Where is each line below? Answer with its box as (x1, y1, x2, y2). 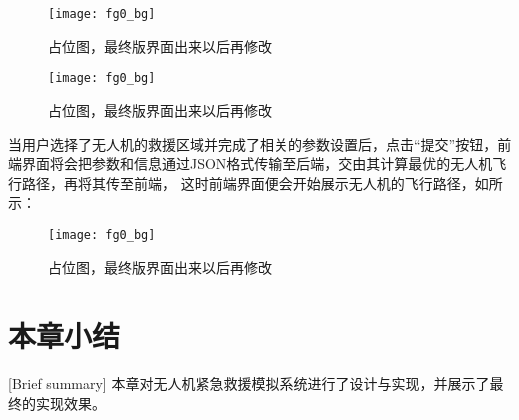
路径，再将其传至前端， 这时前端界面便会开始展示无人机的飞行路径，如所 (21, 172, 503, 193)
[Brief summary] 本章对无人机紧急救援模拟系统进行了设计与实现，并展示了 (8, 373, 490, 394)
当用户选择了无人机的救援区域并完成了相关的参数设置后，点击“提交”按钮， (8, 133, 498, 154)
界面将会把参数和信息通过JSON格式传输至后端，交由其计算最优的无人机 (21, 153, 493, 174)
